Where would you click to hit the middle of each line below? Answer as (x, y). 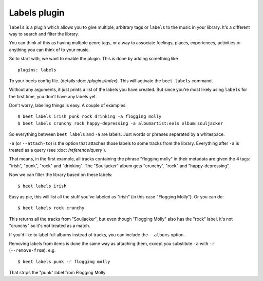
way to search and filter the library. (44, 34)
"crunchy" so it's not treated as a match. (49, 226)
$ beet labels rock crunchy (51, 208)
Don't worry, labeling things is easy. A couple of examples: (68, 105)
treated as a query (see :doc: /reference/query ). (58, 150)
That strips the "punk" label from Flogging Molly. (58, 273)
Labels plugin (37, 13)
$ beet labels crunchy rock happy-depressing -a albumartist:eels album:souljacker (121, 123)
